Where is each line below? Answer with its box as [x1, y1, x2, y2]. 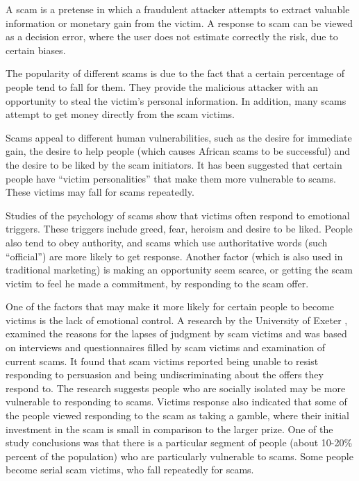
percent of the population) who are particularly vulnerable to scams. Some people [6, 448, 353, 463]
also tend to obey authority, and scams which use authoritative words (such [6, 235, 328, 249]
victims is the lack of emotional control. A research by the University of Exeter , [6, 312, 348, 327]
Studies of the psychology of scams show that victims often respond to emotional [6, 208, 350, 222]
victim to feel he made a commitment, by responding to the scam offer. [6, 276, 309, 290]
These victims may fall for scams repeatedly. [6, 185, 194, 199]
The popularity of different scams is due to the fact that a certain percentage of [6, 66, 345, 81]
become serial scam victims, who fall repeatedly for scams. [6, 462, 254, 477]
